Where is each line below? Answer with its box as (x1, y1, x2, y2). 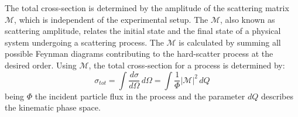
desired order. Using (5, 58, 77, 71)
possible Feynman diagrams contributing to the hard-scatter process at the (5, 47, 273, 60)
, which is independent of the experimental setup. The (14, 13, 208, 25)
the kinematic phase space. (5, 101, 101, 113)
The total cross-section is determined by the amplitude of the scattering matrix (5, 2, 289, 13)
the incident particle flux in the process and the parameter (35, 90, 245, 102)
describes (261, 90, 293, 102)
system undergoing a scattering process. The (5, 36, 164, 48)
